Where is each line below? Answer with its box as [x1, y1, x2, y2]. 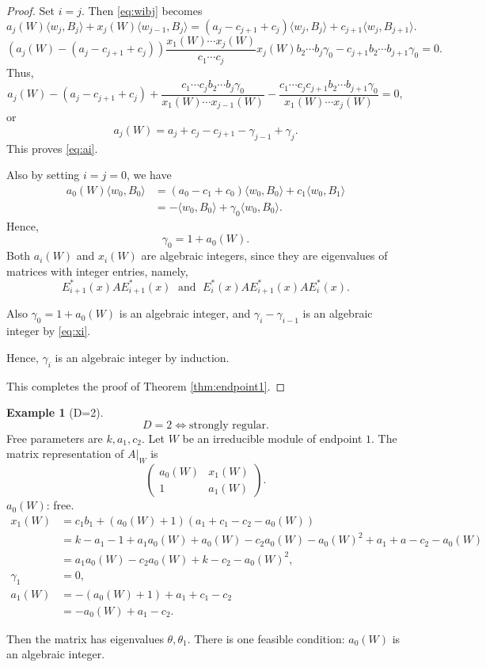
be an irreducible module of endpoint [182, 429, 363, 446]
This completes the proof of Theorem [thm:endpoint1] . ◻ [6, 377, 286, 394]
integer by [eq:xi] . [6, 322, 91, 339]
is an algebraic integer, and [119, 305, 251, 322]
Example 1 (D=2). [6, 404, 104, 421]
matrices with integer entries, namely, [6, 262, 188, 279]
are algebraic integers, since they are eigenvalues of [141, 247, 388, 264]
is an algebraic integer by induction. [55, 349, 230, 365]
